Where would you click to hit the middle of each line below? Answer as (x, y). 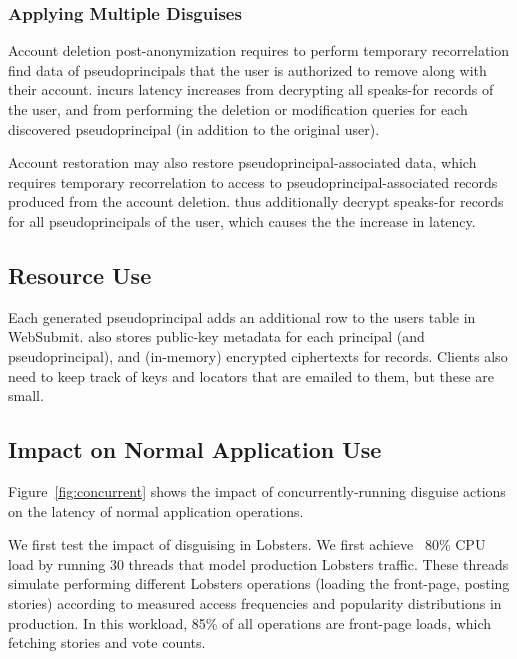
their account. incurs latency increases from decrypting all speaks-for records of (251, 89)
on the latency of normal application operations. (156, 510)
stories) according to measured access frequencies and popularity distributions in (255, 602)
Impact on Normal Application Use (195, 449)
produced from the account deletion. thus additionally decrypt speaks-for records (256, 201)
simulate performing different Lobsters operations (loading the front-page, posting (259, 583)
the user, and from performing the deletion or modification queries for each (238, 109)
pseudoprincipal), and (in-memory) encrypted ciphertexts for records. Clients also (258, 355)
